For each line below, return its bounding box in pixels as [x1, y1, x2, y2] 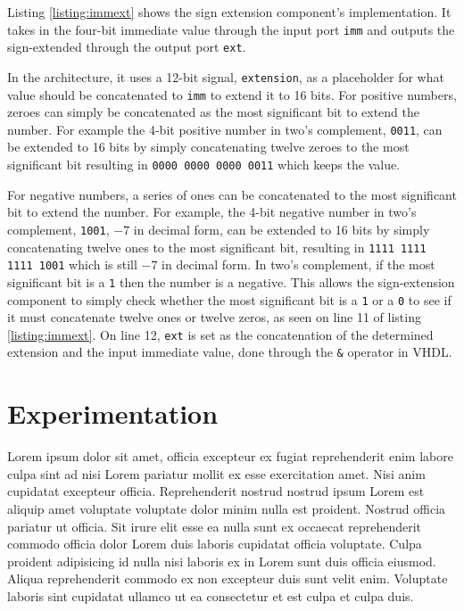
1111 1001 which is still [7, 255, 137, 274]
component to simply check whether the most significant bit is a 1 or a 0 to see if [7, 290, 452, 309]
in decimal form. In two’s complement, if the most [162, 255, 435, 274]
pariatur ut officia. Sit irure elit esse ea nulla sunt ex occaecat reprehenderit [7, 516, 422, 535]
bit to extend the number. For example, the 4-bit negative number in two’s [7, 202, 417, 221]
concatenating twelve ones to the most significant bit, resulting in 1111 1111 [7, 237, 427, 256]
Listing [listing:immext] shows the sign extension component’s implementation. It [7, 3, 452, 21]
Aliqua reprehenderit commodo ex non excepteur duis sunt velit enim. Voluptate [7, 569, 448, 588]
